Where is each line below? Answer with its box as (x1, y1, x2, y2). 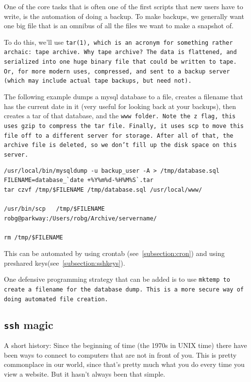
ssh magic (4, 317, 53, 332)
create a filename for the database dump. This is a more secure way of (4, 286, 244, 293)
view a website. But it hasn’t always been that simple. (4, 369, 166, 379)
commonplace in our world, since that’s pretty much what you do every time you (4, 359, 245, 369)
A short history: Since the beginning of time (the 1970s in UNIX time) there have (4, 340, 247, 350)
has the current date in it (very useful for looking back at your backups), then (4, 101, 236, 111)
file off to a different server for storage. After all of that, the (4, 132, 234, 139)
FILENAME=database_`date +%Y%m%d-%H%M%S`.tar (4, 177, 153, 184)
